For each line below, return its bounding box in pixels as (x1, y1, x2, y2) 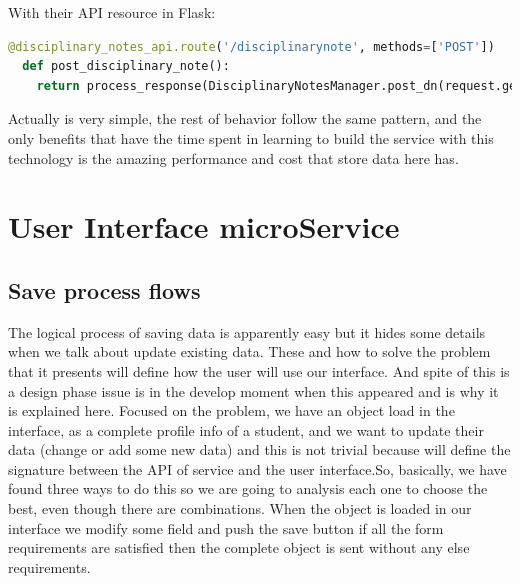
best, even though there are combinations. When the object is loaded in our (8, 498, 472, 519)
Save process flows (8, 274, 201, 305)
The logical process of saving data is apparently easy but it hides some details (8, 321, 486, 342)
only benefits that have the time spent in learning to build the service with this (8, 127, 494, 148)
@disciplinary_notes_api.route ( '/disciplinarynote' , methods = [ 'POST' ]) (8, 39, 495, 54)
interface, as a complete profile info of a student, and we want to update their (8, 419, 484, 440)
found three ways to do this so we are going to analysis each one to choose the (8, 478, 488, 499)
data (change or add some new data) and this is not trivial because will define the (8, 439, 511, 460)
